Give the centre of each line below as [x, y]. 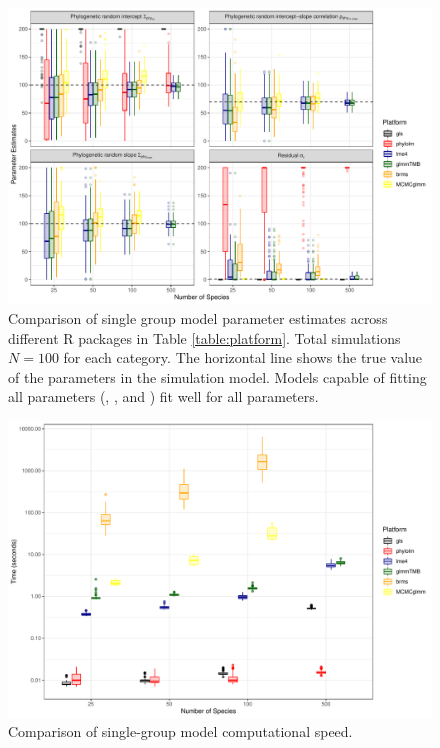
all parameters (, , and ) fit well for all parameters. [163, 396]
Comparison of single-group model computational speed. [180, 731]
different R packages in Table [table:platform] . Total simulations [204, 337]
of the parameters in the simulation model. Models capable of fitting [217, 376]
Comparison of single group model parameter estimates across [198, 318]
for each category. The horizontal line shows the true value [243, 357]
